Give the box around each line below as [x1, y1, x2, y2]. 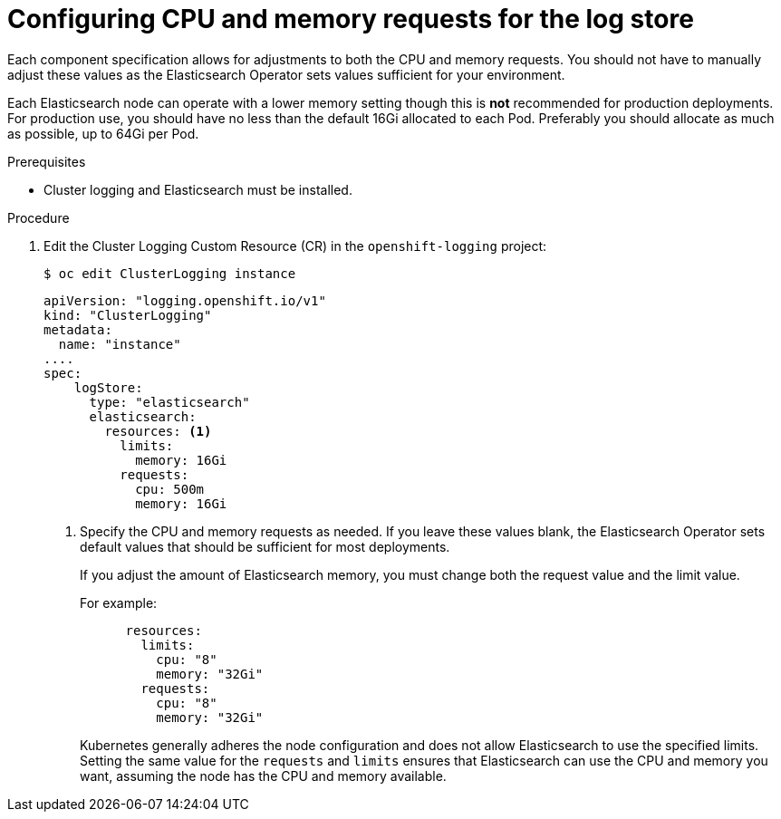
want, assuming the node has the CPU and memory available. [80, 767, 447, 784]
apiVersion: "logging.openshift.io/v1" [43, 293, 326, 308]
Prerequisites [7, 153, 86, 169]
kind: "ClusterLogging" [43, 307, 212, 323]
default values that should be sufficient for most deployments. [80, 538, 450, 554]
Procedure [7, 209, 70, 226]
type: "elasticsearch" [89, 394, 250, 409]
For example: [80, 594, 158, 611]
